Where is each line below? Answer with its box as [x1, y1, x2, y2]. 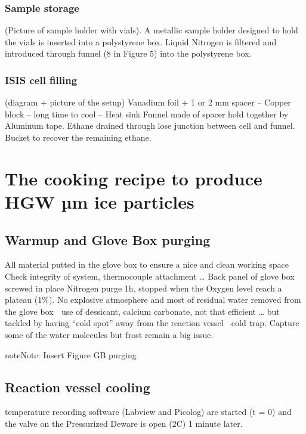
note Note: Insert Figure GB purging [5, 348, 137, 361]
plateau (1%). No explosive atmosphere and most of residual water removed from [5, 293, 301, 306]
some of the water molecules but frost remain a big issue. [5, 328, 214, 340]
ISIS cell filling [5, 72, 78, 87]
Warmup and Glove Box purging [5, 230, 211, 249]
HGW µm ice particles [5, 189, 194, 213]
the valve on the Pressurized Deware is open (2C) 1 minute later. [5, 417, 243, 429]
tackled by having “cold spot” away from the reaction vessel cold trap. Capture [5, 317, 299, 329]
